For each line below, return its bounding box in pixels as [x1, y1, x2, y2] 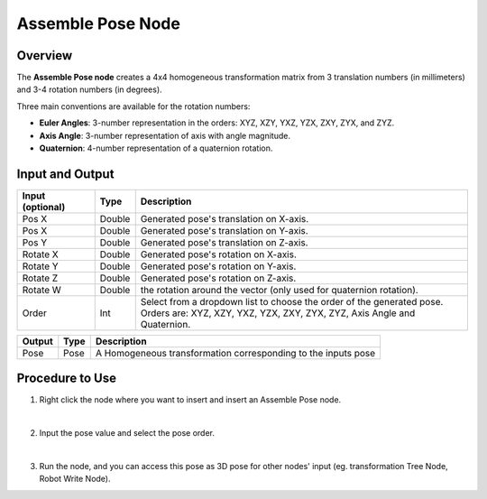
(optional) [22, 200, 66, 213]
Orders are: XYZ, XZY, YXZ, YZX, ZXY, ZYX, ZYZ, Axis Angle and [140, 307, 416, 319]
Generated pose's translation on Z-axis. [140, 236, 308, 248]
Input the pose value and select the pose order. [39, 428, 216, 439]
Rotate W [22, 283, 62, 296]
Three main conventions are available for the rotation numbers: [16, 100, 251, 112]
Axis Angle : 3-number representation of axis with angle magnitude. [39, 130, 290, 141]
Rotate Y [22, 260, 59, 273]
